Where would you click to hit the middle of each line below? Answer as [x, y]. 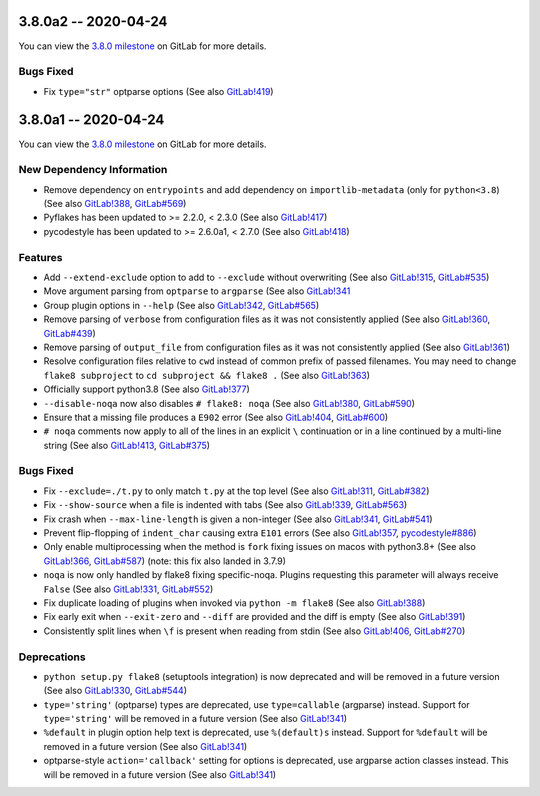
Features [40, 257]
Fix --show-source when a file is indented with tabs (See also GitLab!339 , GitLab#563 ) [225, 505]
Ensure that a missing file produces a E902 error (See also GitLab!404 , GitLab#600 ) [216, 417]
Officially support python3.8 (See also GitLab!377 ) [146, 389]
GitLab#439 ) [70, 333]
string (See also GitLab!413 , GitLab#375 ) [126, 445]
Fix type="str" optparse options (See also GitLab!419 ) [158, 91]
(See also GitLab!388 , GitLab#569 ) [115, 204]
